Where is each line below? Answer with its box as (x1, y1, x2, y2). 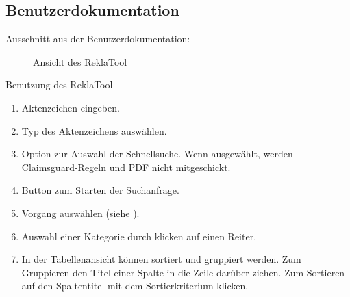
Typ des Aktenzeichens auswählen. (21, 123, 167, 138)
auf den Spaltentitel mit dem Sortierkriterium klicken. (21, 279, 249, 293)
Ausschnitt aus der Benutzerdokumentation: (5, 31, 190, 46)
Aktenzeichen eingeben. (21, 100, 120, 114)
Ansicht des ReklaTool (33, 54, 127, 68)
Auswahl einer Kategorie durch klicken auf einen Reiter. (21, 229, 257, 243)
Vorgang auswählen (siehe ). (21, 205, 140, 220)
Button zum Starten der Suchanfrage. (21, 183, 179, 197)
